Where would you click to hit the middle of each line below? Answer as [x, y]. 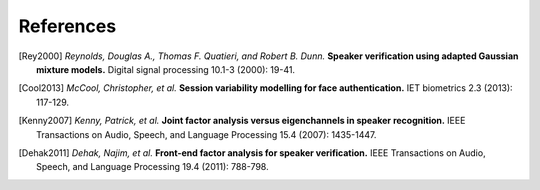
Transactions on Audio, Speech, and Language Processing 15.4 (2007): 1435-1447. [206, 134]
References [67, 26]
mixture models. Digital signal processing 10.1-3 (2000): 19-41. [165, 69]
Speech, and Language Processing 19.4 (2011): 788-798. [152, 167]
